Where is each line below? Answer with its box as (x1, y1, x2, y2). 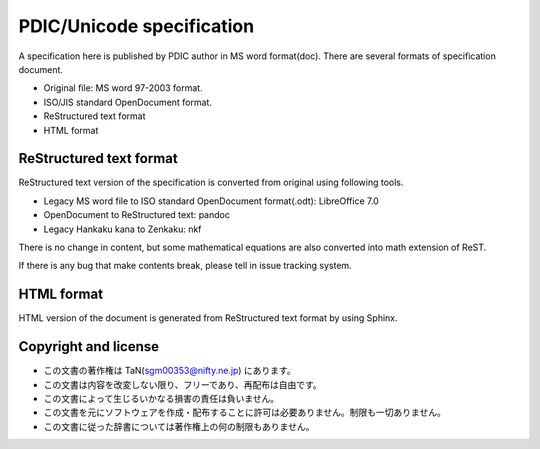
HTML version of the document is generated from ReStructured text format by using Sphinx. (18, 312, 399, 324)
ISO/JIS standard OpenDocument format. (43, 96, 212, 108)
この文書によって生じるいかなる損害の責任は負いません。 (43, 392, 280, 404)
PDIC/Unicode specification (18, 15, 255, 37)
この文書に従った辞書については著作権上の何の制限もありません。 (43, 420, 315, 432)
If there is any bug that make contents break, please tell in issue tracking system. (18, 260, 352, 272)
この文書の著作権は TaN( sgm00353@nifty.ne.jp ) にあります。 (43, 365, 296, 377)
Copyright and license (18, 338, 160, 355)
